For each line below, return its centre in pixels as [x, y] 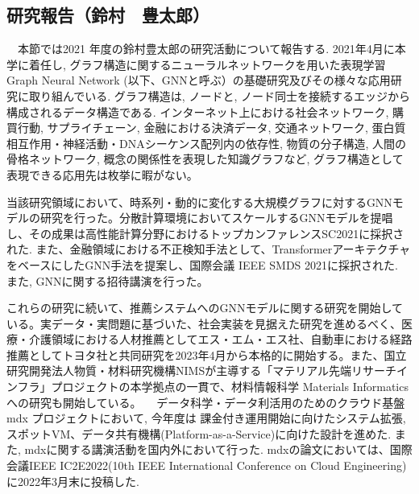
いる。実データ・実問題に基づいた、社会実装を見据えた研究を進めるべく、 [204, 323]
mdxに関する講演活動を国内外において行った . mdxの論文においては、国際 [218, 449]
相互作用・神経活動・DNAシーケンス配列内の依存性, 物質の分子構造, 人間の [207, 143]
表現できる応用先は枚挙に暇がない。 [102, 174]
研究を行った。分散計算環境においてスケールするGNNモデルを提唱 [216, 218]
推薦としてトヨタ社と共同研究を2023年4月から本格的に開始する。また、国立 [207, 354]
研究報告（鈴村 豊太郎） [108, 15]
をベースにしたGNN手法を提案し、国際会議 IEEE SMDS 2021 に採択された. [202, 264]
